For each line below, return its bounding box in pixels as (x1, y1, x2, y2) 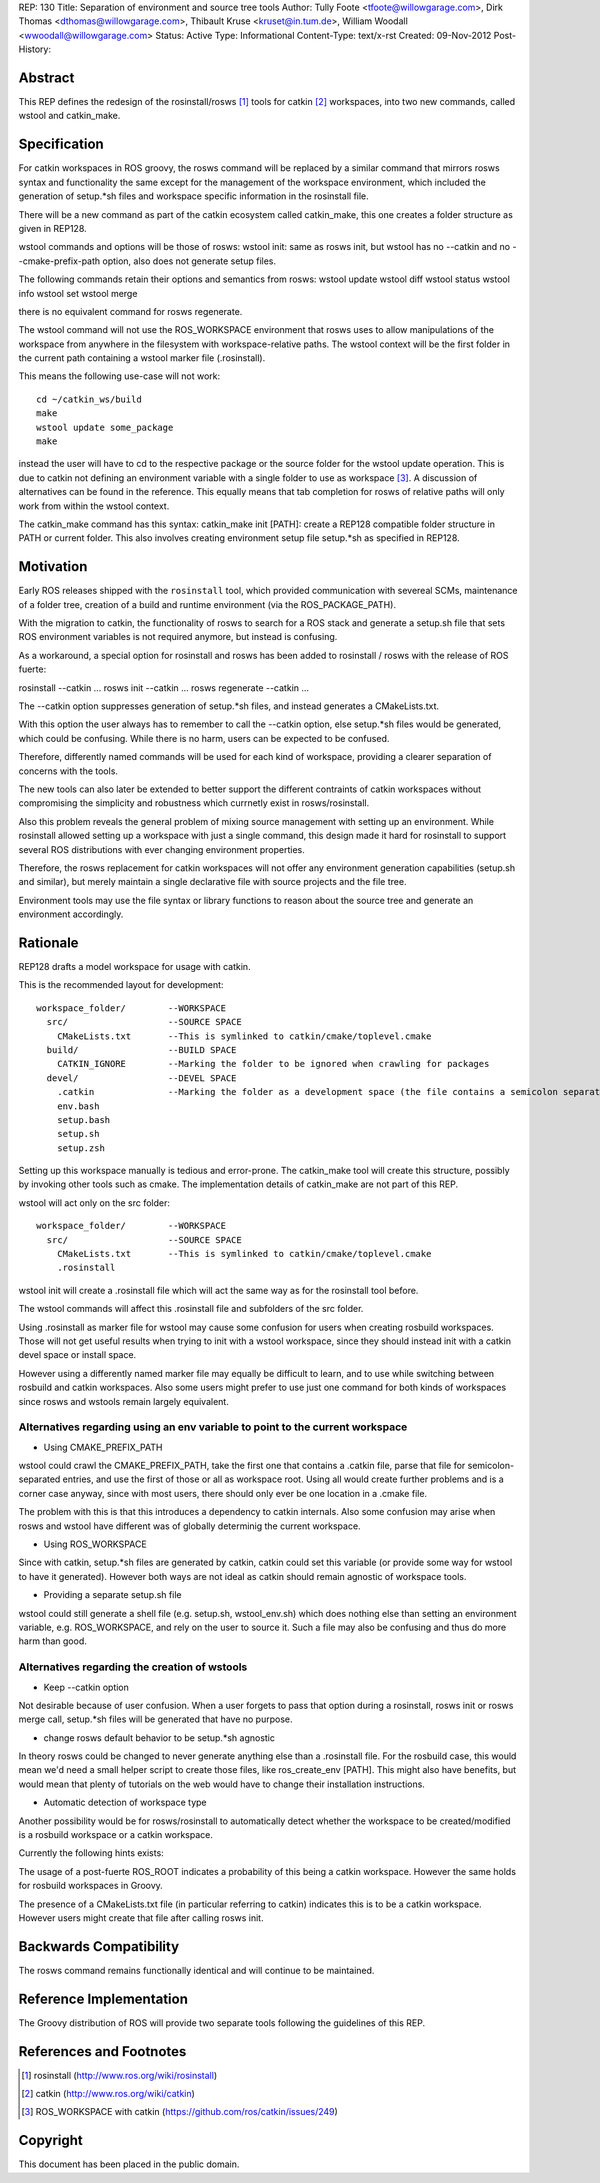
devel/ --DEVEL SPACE (46, 1072, 237, 1084)
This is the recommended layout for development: (18, 979, 224, 991)
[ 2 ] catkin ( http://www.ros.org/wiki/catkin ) (21, 2088, 195, 2100)
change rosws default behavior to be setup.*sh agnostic (43, 1731, 275, 1744)
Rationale (18, 934, 79, 951)
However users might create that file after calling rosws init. (18, 1911, 264, 1924)
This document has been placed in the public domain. (18, 2158, 240, 2170)
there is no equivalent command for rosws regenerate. (18, 305, 243, 317)
